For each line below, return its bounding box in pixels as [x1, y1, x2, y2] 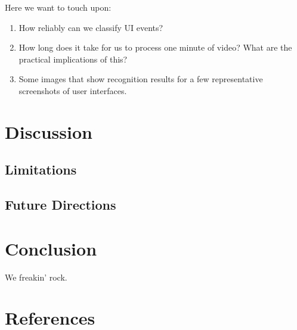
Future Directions [5, 195, 116, 214]
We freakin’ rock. [5, 270, 67, 283]
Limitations [5, 160, 77, 179]
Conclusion [5, 236, 97, 260]
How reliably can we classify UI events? [18, 21, 163, 33]
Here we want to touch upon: [5, 1, 112, 13]
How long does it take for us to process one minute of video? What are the [18, 41, 292, 54]
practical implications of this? [18, 52, 128, 65]
